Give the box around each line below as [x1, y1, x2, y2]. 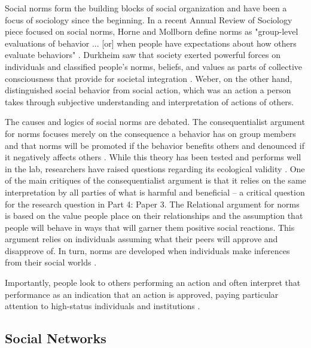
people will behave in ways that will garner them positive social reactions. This [5, 221, 295, 233]
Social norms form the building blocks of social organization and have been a [5, 2, 287, 14]
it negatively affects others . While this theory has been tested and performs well [5, 151, 301, 163]
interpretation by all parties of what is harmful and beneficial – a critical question [5, 185, 305, 198]
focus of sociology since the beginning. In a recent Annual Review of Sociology [5, 13, 292, 26]
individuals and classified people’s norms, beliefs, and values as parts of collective [5, 60, 302, 72]
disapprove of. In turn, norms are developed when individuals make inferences [5, 244, 290, 257]
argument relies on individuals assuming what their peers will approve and [5, 233, 278, 245]
